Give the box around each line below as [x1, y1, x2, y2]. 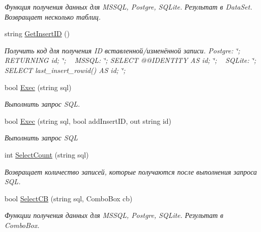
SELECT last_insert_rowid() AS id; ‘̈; [5, 64, 125, 75]
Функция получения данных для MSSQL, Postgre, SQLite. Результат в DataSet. [5, 2, 252, 12]
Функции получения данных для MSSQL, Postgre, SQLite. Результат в [5, 210, 224, 220]
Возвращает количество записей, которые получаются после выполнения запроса [5, 166, 257, 177]
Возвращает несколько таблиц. [5, 11, 101, 22]
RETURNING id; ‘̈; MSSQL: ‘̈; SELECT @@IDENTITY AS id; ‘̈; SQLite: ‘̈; [5, 55, 256, 65]
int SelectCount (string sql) [5, 149, 89, 160]
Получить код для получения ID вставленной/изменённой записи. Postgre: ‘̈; [5, 45, 240, 55]
